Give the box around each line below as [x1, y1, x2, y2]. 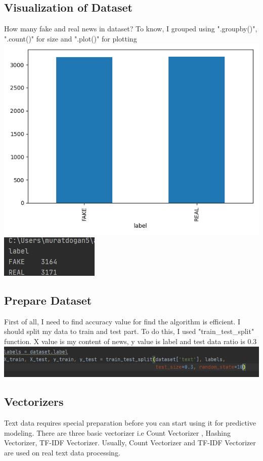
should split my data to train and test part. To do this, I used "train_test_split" [4, 326, 254, 337]
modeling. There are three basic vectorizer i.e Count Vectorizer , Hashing [4, 427, 231, 438]
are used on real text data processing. [4, 447, 120, 457]
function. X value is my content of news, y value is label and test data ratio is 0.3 [4, 336, 257, 346]
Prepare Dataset [4, 292, 92, 308]
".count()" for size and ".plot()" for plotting [4, 33, 137, 44]
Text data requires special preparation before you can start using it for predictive [4, 417, 256, 428]
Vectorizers [4, 394, 64, 409]
